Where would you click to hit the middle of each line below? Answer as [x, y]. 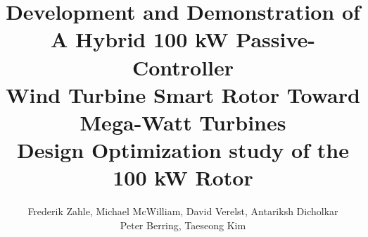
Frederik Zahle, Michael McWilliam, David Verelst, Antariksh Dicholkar [183, 211]
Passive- [275, 39]
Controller [183, 67]
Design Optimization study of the [183, 150]
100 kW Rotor [183, 177]
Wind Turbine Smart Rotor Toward [183, 94]
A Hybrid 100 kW [139, 39]
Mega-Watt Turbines [183, 122]
